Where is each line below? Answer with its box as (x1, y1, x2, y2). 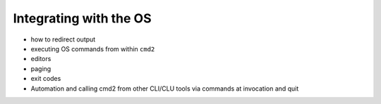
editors (30, 55, 52, 63)
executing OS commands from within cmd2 (30, 44, 155, 53)
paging (30, 64, 52, 73)
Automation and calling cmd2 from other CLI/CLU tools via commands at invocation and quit (30, 84, 299, 93)
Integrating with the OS (13, 11, 152, 26)
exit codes (30, 74, 61, 83)
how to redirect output (30, 35, 96, 44)
